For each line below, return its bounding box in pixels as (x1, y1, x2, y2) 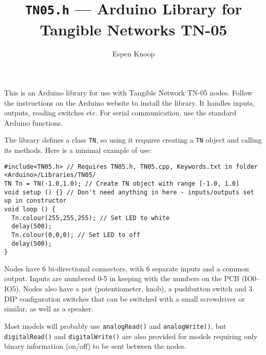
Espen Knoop (112, 48, 155, 59)
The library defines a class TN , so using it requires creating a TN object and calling (4, 134, 262, 145)
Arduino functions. (4, 117, 63, 128)
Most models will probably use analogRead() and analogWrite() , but (4, 320, 226, 331)
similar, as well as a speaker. (4, 303, 93, 314)
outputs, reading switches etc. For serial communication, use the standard (4, 107, 236, 118)
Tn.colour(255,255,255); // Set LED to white (11, 214, 170, 222)
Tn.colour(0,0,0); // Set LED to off (11, 231, 140, 239)
